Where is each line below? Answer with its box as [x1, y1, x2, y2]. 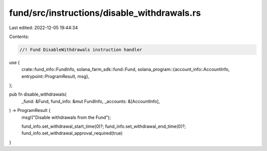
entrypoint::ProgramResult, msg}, [21, 73, 90, 79]
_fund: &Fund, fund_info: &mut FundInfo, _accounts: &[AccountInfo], [21, 98, 160, 104]
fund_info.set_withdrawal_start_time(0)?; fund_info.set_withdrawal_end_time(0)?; [21, 123, 186, 129]
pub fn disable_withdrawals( [9, 91, 67, 97]
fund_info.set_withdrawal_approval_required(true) [21, 130, 123, 136]
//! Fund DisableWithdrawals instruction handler [19, 47, 142, 52]
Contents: [9, 34, 29, 39]
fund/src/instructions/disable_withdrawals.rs [9, 7, 201, 18]
